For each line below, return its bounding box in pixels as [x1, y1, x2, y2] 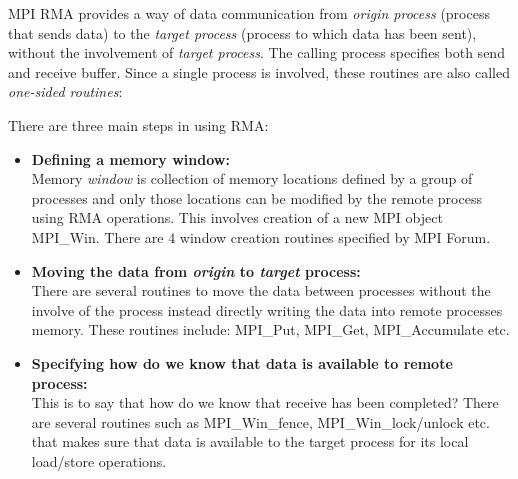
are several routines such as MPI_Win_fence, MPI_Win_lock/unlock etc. [31, 411, 490, 432]
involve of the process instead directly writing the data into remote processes [31, 299, 503, 320]
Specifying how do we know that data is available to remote [31, 352, 453, 373]
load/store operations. [31, 450, 167, 471]
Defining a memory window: [31, 148, 230, 169]
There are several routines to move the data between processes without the [31, 280, 491, 301]
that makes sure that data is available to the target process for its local [31, 431, 469, 452]
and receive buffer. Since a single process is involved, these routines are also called [8, 61, 510, 82]
